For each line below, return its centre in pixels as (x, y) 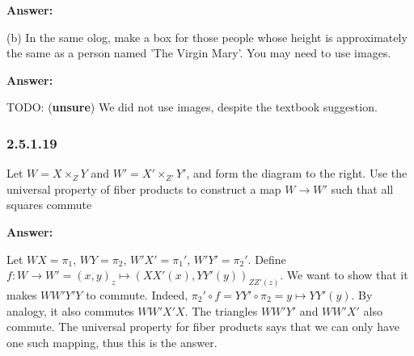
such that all (362, 188)
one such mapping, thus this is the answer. (112, 342)
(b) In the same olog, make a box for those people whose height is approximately (207, 37)
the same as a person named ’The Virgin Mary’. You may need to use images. (199, 53)
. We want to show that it (344, 275)
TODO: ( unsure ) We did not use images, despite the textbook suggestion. (192, 107)
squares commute (49, 205)
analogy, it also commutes (70, 310)
